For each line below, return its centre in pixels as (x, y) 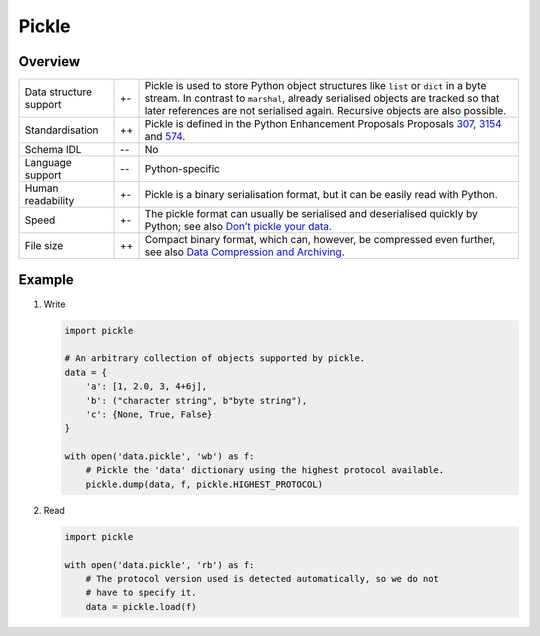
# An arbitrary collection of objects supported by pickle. (215, 358)
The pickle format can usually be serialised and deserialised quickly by (311, 214)
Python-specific (182, 169)
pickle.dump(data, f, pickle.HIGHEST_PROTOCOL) (204, 484)
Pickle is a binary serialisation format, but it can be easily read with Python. (321, 195)
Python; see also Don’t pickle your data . (238, 227)
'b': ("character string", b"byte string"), (196, 400)
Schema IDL (53, 150)
